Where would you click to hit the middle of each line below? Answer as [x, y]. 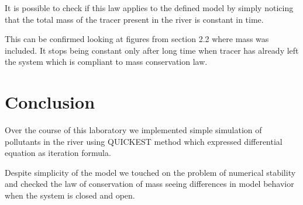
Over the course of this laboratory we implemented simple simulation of [133, 130]
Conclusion [50, 102]
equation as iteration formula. [58, 153]
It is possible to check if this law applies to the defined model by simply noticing [149, 8]
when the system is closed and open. [70, 195]
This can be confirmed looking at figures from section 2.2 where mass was [137, 39]
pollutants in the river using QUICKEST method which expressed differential [144, 141]
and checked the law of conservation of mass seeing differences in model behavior [149, 184]
